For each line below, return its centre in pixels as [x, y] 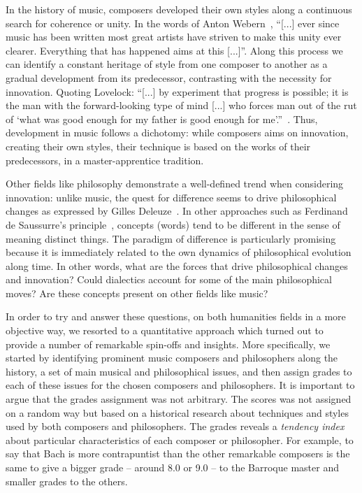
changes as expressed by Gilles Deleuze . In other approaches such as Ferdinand [177, 211]
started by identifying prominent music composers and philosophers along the [172, 358]
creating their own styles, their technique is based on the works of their [158, 146]
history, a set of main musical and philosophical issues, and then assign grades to [179, 371]
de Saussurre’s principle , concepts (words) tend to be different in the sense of [173, 224]
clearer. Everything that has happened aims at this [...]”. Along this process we [174, 50]
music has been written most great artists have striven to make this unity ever [174, 37]
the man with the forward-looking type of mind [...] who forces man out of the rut [181, 105]
